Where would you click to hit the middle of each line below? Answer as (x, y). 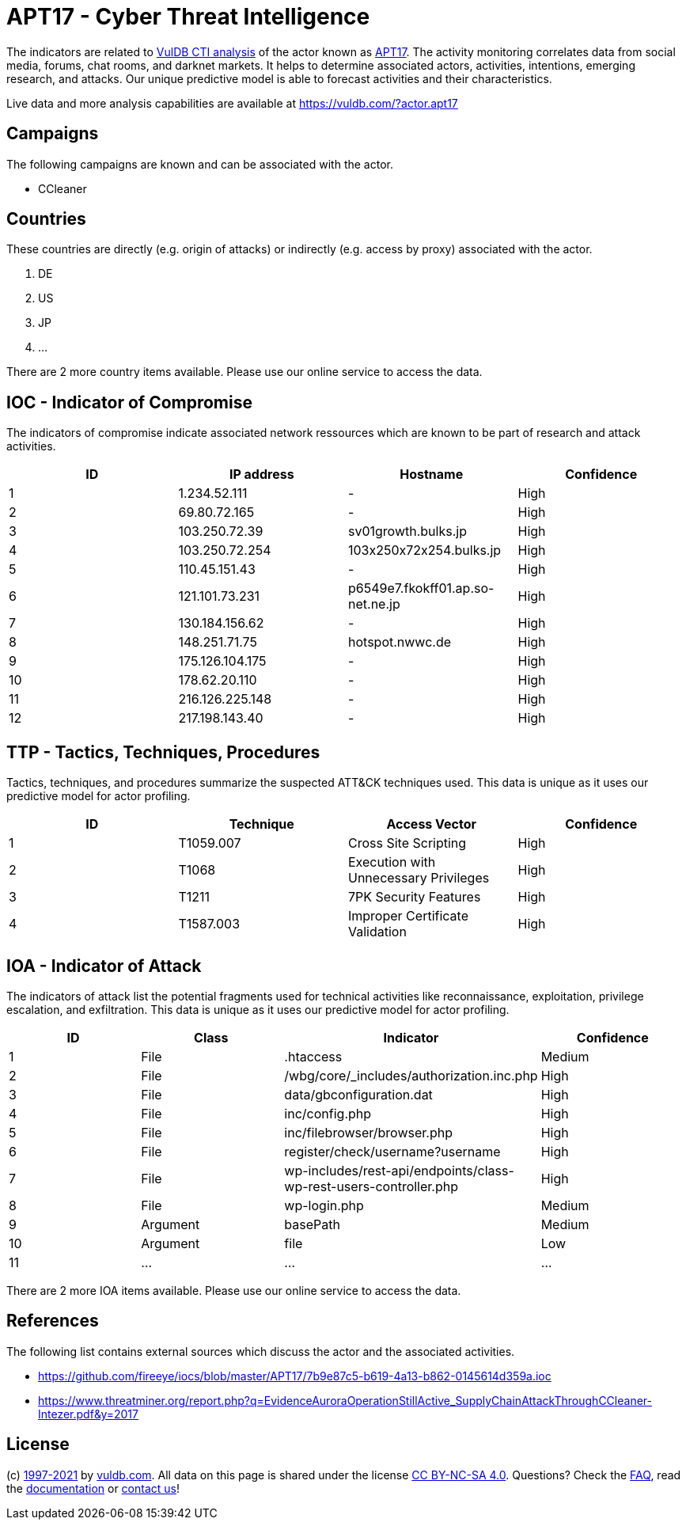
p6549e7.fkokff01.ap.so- (421, 588)
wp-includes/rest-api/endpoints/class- (399, 1170)
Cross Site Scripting (407, 843)
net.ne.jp (374, 604)
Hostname (432, 475)
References (53, 1321)
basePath (312, 1224)
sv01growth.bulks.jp (407, 531)
